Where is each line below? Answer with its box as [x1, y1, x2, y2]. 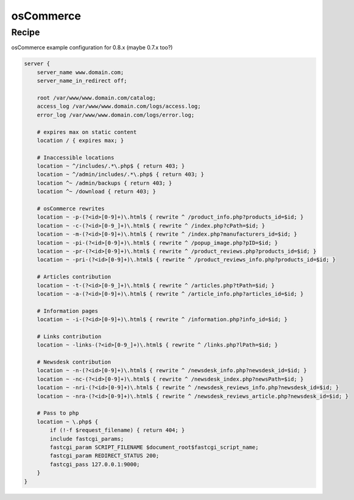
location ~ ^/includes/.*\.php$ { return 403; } [37, 163, 185, 170]
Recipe [11, 27, 40, 38]
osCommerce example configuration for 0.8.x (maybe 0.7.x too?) [11, 44, 173, 51]
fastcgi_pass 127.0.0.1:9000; [49, 460, 140, 468]
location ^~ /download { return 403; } [37, 188, 157, 195]
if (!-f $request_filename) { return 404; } [49, 427, 185, 434]
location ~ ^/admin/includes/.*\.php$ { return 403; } [37, 171, 204, 178]
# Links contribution [37, 333, 102, 340]
